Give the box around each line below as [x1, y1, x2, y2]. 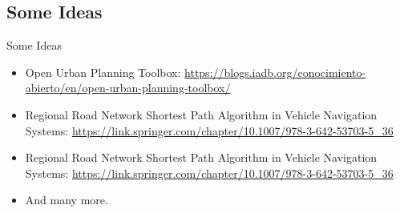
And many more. [25, 191, 108, 208]
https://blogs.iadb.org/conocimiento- [184, 63, 366, 80]
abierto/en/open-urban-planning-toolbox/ [25, 79, 231, 96]
